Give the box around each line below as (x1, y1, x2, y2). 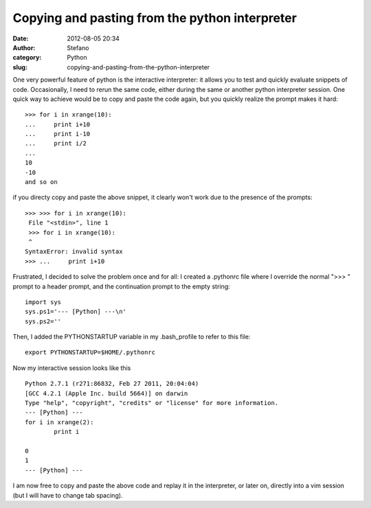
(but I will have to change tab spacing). (12, 491, 123, 499)
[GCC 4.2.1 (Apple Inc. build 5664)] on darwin (25, 389, 188, 397)
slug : (12, 62, 27, 71)
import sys (25, 298, 62, 305)
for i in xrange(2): (25, 418, 94, 426)
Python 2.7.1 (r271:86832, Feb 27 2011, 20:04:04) (25, 380, 199, 388)
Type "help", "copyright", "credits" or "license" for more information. (25, 399, 279, 407)
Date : (12, 34, 29, 43)
